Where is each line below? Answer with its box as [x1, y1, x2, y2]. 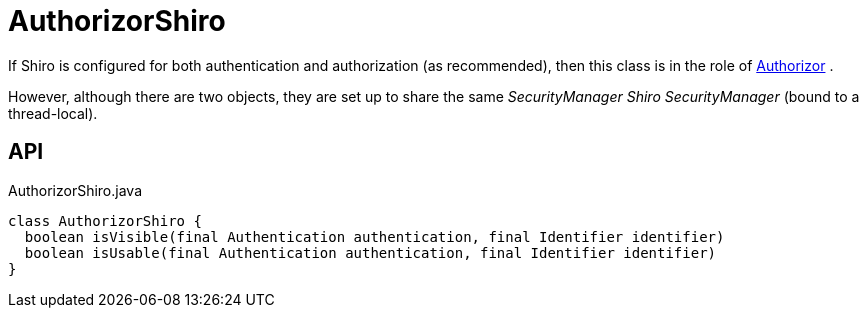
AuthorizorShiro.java [8, 181, 143, 199]
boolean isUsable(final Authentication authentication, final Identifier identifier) [24, 244, 717, 261]
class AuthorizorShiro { [8, 212, 202, 229]
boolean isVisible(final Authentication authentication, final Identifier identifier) [24, 228, 725, 245]
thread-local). [8, 104, 98, 122]
